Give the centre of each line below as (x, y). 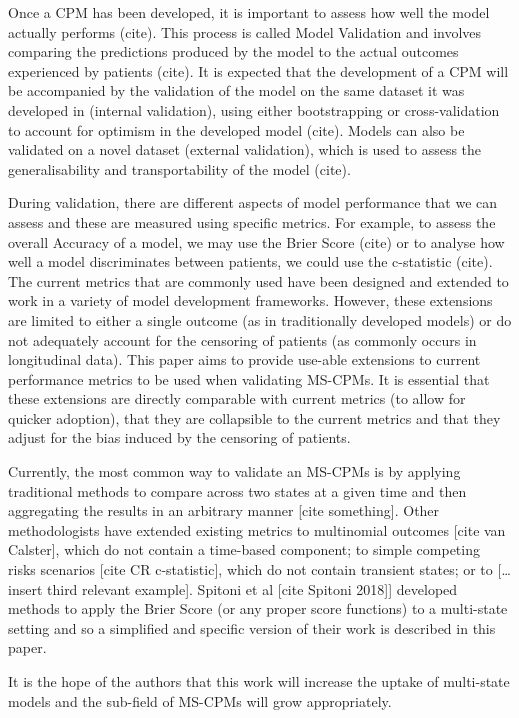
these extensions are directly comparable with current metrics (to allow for (237, 398)
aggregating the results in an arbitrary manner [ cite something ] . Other (224, 510)
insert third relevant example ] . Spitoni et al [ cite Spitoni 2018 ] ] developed (233, 588)
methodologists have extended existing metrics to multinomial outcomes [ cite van (257, 529)
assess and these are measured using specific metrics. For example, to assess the (252, 221)
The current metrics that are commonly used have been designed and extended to (258, 280)
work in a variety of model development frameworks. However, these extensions (250, 300)
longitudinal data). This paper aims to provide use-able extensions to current (244, 359)
